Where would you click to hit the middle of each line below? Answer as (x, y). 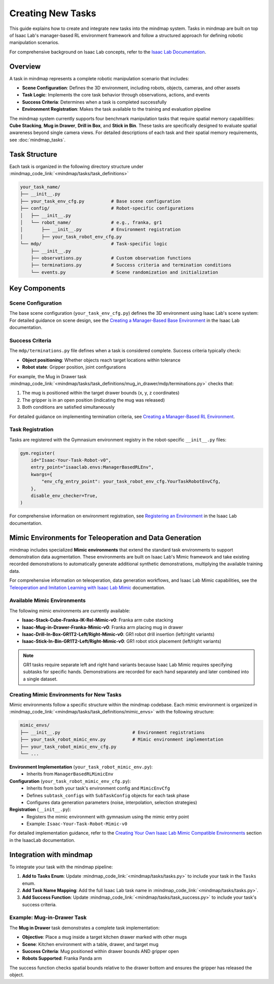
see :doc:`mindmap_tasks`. (38, 140)
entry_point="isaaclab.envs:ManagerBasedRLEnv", (92, 467)
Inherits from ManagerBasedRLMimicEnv (70, 774)
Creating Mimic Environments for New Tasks (65, 695)
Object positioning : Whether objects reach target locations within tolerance (101, 360)
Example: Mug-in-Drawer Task (48, 917)
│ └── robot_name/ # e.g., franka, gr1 (91, 222)
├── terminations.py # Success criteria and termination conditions (131, 265)
